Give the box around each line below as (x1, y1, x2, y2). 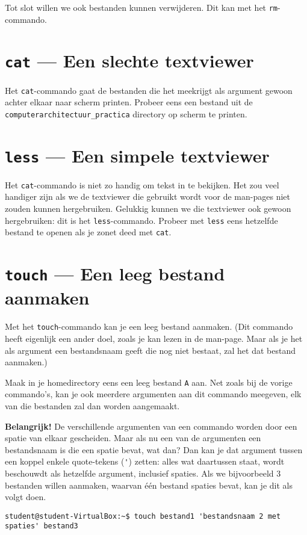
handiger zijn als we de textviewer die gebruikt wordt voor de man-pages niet (5, 190, 290, 203)
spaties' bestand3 (5, 522, 78, 531)
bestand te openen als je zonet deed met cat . (5, 226, 172, 238)
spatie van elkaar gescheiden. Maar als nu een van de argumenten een (5, 431, 261, 444)
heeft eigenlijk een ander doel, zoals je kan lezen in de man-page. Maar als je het (5, 332, 303, 344)
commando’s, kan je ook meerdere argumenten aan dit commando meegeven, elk (5, 388, 302, 400)
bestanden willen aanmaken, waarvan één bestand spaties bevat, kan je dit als (5, 478, 293, 491)
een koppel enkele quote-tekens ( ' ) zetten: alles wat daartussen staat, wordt (5, 455, 285, 468)
